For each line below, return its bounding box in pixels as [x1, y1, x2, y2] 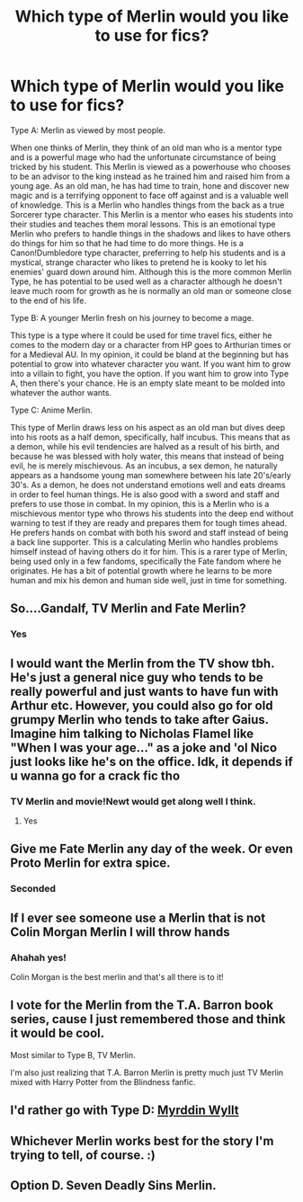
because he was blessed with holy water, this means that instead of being [10, 450, 284, 461]
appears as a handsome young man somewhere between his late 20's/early [10, 469, 291, 480]
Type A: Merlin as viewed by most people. [10, 124, 165, 136]
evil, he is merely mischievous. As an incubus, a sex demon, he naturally [10, 460, 278, 471]
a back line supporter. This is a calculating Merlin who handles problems [10, 537, 279, 548]
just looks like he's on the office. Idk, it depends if [10, 753, 293, 770]
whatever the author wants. [10, 387, 111, 397]
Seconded [10, 883, 57, 895]
